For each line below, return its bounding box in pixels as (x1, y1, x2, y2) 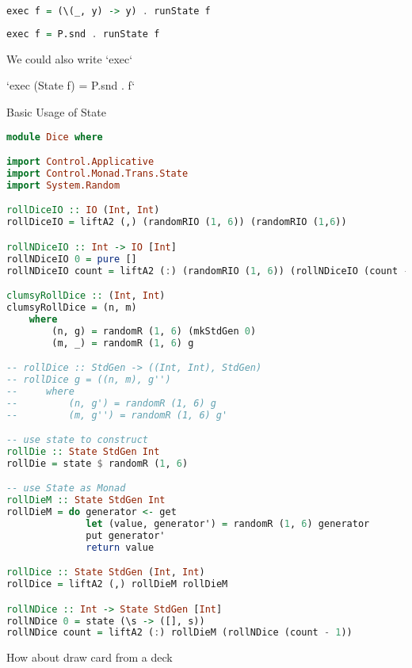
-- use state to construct (6, 434, 148, 446)
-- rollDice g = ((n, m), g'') (6, 373, 171, 385)
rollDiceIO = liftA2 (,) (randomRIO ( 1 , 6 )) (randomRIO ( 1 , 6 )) (6, 216, 347, 228)
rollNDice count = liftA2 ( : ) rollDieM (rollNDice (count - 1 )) (6, 627, 353, 639)
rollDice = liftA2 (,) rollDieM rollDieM (6, 578, 228, 590)
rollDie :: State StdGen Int (6, 445, 160, 457)
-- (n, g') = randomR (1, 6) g (6, 397, 216, 409)
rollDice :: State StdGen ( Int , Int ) (6, 567, 205, 578)
